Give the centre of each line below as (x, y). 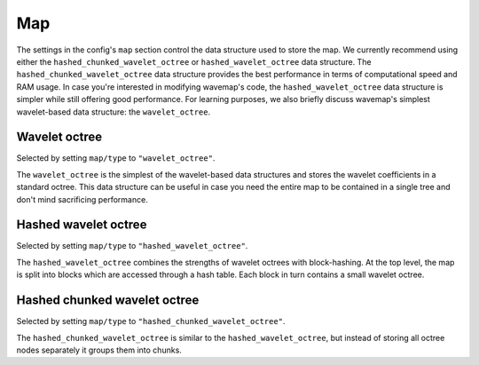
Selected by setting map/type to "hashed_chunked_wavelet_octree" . (151, 321)
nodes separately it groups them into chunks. (99, 350)
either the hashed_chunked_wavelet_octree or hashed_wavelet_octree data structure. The (194, 61)
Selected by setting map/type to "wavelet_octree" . (116, 158)
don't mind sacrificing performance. (82, 199)
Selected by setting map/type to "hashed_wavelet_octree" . (132, 246)
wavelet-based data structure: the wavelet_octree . (114, 112)
